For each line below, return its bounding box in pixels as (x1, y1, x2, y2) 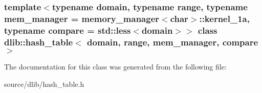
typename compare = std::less (4, 24, 131, 36)
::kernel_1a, (199, 12, 250, 25)
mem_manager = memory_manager (4, 12, 160, 25)
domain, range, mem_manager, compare (87, 35, 258, 48)
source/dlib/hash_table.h (4, 78, 84, 89)
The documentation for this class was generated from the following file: (4, 61, 227, 72)
